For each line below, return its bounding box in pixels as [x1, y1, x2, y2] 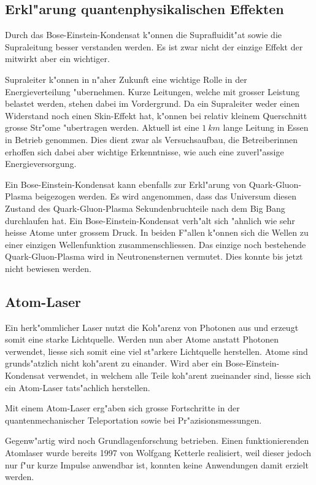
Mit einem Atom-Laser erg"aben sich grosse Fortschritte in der [5, 402, 240, 414]
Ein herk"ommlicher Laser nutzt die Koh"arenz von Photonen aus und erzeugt [5, 320, 299, 333]
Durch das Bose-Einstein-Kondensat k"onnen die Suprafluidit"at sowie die [5, 28, 282, 41]
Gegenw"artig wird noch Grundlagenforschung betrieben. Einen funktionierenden [5, 434, 309, 447]
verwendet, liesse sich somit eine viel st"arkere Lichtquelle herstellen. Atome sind [5, 344, 308, 357]
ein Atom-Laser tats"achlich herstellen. [5, 381, 150, 394]
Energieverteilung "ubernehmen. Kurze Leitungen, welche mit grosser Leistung [5, 85, 300, 98]
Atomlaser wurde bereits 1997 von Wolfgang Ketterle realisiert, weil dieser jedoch [5, 446, 312, 459]
